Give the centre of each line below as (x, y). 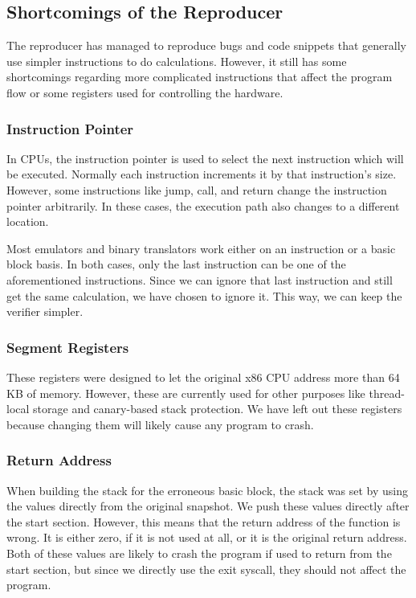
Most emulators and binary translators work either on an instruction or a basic (201, 248)
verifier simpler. (45, 311)
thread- (387, 393)
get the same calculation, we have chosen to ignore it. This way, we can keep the (204, 295)
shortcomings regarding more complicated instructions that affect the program (200, 77)
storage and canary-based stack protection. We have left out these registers (218, 409)
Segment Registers (68, 347)
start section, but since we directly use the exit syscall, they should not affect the (206, 569)
